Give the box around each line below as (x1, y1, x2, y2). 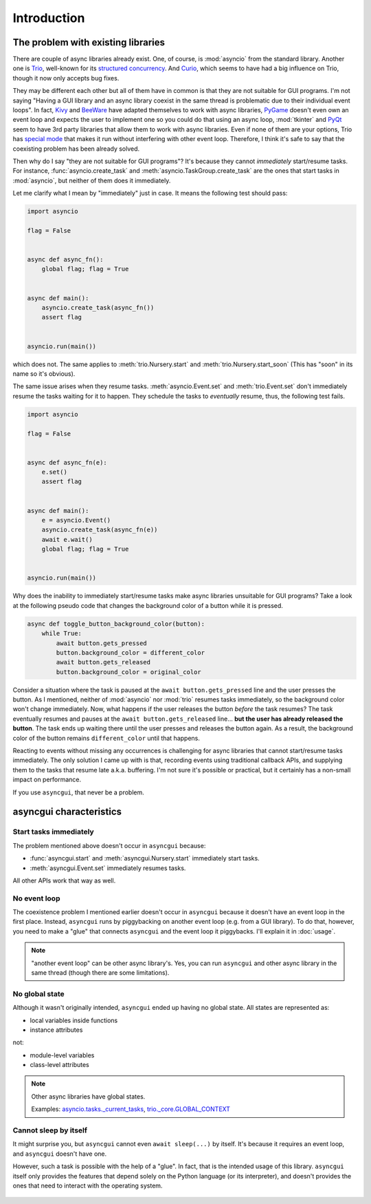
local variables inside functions (30, 1016, 118, 1024)
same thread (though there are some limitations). (31, 969, 170, 977)
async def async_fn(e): (27, 458, 108, 466)
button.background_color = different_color (56, 648, 205, 657)
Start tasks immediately (12, 827, 94, 836)
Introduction (12, 10, 85, 25)
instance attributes (30, 1026, 83, 1034)
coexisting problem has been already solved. (12, 145, 140, 153)
